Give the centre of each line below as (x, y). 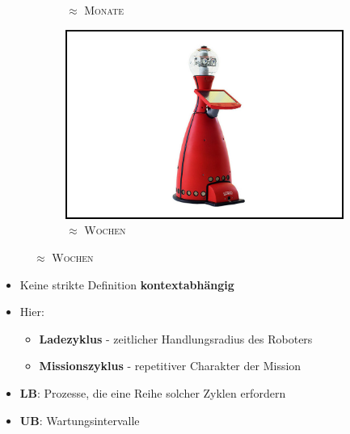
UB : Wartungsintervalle (80, 420)
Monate (104, 10)
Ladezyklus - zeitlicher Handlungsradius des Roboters (176, 338)
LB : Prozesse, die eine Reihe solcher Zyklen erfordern (153, 392)
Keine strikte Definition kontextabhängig (127, 284)
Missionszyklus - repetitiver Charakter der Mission (170, 366)
